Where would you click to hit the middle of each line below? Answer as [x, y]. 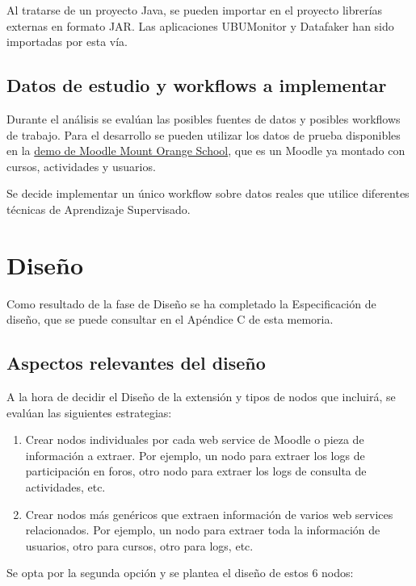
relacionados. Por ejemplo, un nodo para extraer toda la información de [203, 530]
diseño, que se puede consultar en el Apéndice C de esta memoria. [170, 319]
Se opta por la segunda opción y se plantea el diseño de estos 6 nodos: [180, 573]
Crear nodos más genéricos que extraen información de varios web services [209, 514]
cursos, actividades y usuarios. [81, 166]
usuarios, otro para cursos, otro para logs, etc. [139, 545]
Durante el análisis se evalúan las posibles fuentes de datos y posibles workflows [204, 118]
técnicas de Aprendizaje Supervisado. [99, 209]
